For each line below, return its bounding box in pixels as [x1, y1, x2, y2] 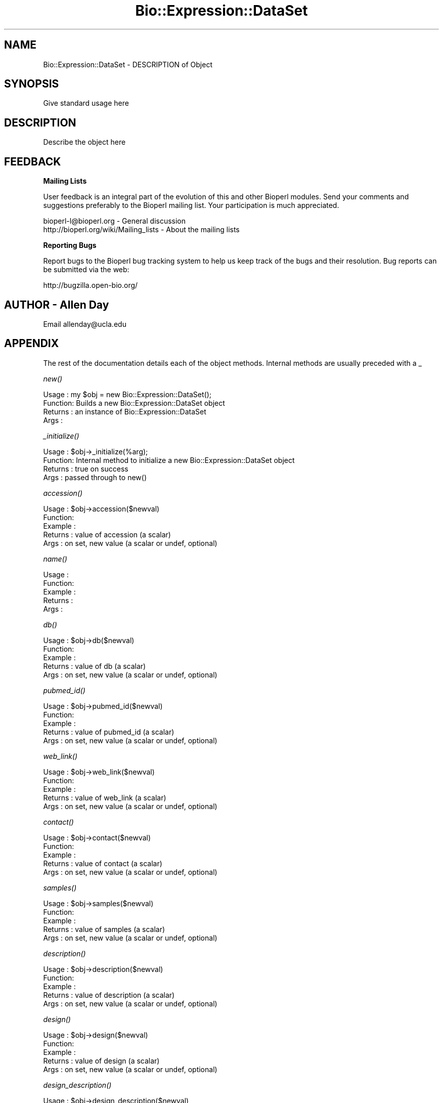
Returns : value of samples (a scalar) [43, 924, 165, 934]
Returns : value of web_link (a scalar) [43, 793, 166, 802]
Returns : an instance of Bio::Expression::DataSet [43, 407, 206, 416]
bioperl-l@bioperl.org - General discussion [43, 217, 186, 226]
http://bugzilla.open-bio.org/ [43, 281, 138, 290]
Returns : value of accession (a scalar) [43, 530, 171, 539]
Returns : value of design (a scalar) [43, 1056, 160, 1065]
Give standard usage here [43, 99, 129, 108]
